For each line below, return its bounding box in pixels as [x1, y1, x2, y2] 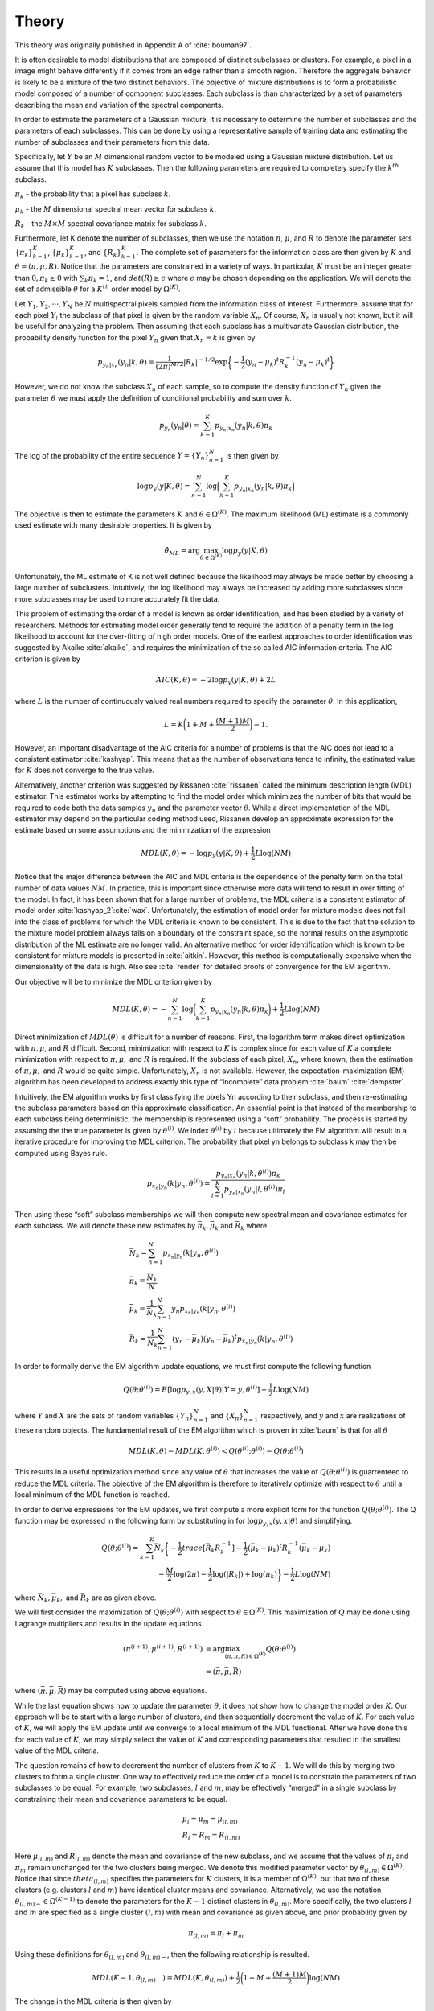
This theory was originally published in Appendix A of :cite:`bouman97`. [14, 40, 252, 50]
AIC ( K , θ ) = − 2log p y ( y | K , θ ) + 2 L [155, 676, 276, 686]
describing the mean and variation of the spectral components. [14, 100, 224, 109]
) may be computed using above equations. [63, 1686, 207, 1696]
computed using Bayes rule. [14, 1148, 108, 1158]
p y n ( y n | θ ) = [159, 421, 200, 433]
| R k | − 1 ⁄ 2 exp [183, 356, 228, 368]
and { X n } [210, 1411, 244, 1422]
